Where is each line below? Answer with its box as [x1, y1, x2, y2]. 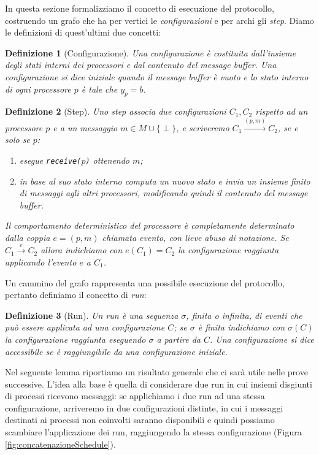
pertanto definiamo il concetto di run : [5, 288, 147, 301]
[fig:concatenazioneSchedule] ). [5, 437, 116, 450]
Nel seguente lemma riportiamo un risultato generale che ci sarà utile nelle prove [5, 365, 308, 378]
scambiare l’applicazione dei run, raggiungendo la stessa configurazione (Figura [5, 426, 302, 438]
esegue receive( [19, 153, 82, 166]
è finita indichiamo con [198, 321, 285, 334]
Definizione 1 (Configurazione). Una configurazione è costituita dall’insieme [5, 46, 296, 59]
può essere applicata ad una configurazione [5, 321, 165, 334]
